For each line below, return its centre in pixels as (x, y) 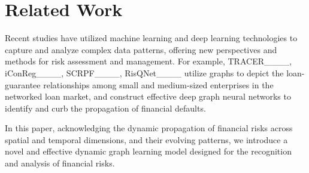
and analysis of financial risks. (60, 163)
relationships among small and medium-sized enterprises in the (158, 84)
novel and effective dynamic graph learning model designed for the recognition (148, 151)
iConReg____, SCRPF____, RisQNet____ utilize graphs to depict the (144, 72)
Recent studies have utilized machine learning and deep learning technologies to (151, 38)
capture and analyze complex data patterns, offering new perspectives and (141, 49)
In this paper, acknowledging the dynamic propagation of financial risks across (149, 128)
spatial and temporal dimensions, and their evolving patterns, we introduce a (146, 139)
